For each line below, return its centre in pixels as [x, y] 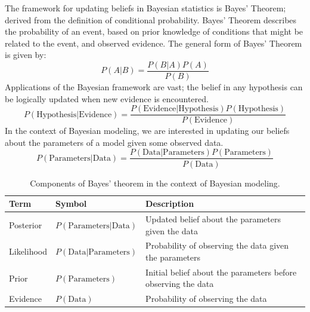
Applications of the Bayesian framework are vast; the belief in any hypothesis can [154, 87]
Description [170, 204]
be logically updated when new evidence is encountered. [107, 98]
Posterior [26, 224]
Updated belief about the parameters [213, 218]
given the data [172, 230]
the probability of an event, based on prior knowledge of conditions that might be [154, 31]
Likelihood [28, 251]
